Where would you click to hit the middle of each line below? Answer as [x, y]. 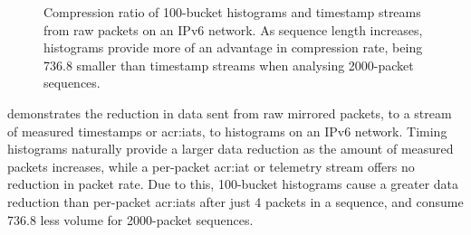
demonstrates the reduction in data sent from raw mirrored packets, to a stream [230, 113]
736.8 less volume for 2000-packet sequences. [130, 219]
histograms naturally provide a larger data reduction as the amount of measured [231, 149]
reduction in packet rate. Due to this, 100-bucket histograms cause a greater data [233, 184]
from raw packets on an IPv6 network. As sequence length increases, [233, 29]
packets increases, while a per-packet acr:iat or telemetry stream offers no [211, 166]
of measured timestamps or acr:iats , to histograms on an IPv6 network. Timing [227, 131]
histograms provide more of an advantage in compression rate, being [233, 47]
